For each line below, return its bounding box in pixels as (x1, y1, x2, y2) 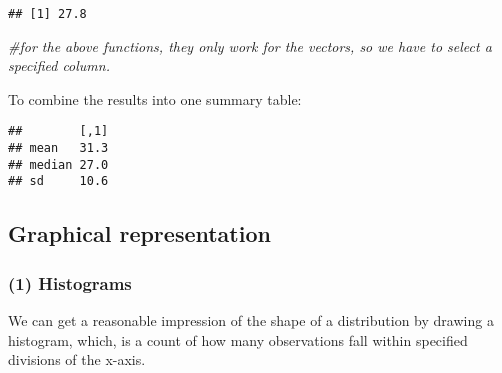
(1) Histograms (8, 270, 132, 295)
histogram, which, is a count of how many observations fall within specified (8, 329, 468, 350)
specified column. (8, 55, 110, 76)
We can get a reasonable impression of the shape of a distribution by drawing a (8, 310, 494, 331)
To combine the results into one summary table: (8, 88, 302, 109)
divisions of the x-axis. (8, 349, 146, 370)
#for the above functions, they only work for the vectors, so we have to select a (8, 35, 492, 56)
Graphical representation (8, 218, 271, 249)
